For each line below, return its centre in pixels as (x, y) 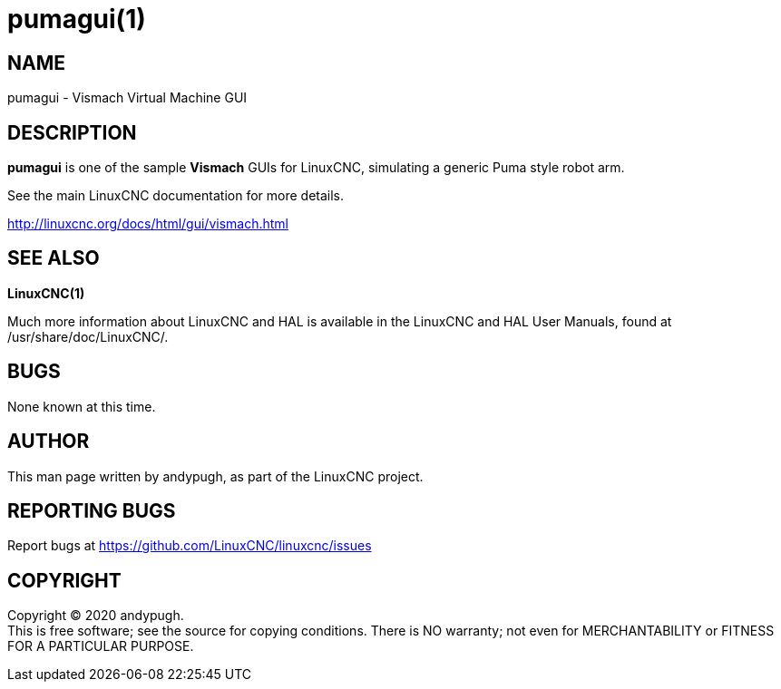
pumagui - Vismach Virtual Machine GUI (127, 98)
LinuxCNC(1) (46, 293)
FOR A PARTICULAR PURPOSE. (101, 646)
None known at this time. (82, 406)
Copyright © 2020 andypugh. (96, 616)
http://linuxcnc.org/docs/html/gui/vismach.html (148, 224)
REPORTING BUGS (92, 510)
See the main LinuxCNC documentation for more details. (176, 196)
